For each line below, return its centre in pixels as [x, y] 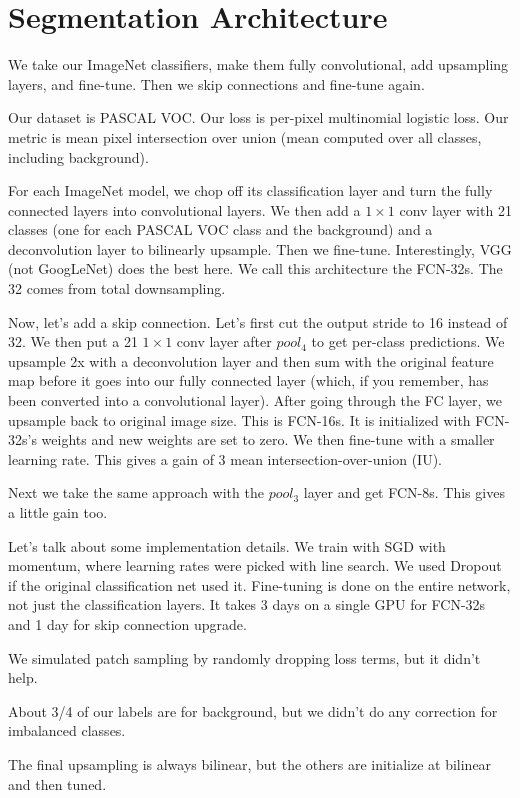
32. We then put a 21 [73, 341]
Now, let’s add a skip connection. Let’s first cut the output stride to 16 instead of [258, 321]
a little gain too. [58, 512]
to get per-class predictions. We [408, 341]
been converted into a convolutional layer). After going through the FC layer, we [255, 400]
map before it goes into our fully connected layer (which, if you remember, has [248, 380]
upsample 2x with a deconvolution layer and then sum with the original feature [251, 360]
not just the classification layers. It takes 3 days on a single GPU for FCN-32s [247, 604]
